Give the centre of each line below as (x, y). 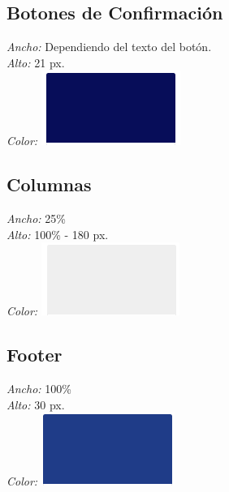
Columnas (49, 184)
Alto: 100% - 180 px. (58, 234)
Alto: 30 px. (36, 404)
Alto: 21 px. (36, 62)
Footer (35, 355)
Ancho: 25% (36, 218)
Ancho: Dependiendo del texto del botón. (109, 47)
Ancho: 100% (39, 389)
